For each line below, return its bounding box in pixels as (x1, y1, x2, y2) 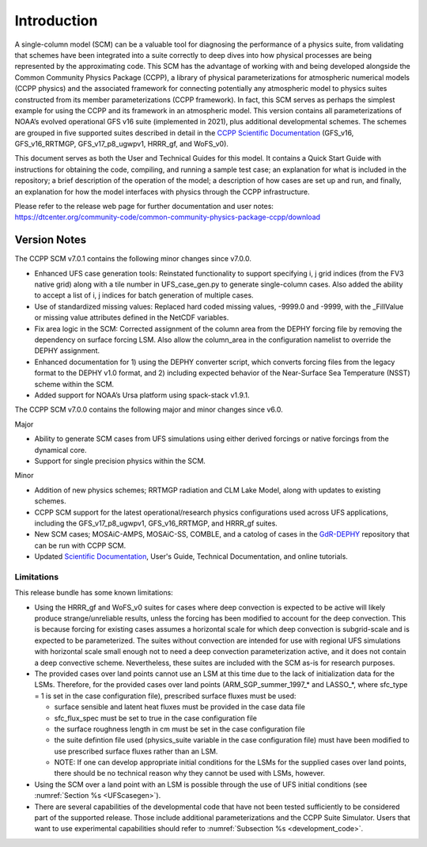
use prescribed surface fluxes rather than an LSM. (54, 746, 218, 756)
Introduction (14, 12, 98, 29)
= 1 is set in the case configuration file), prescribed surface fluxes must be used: (34, 691, 297, 701)
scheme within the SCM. (34, 379, 115, 389)
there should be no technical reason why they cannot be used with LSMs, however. (54, 769, 326, 778)
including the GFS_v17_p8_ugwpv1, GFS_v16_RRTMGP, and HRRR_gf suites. (34, 518, 278, 528)
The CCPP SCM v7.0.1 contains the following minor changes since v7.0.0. (14, 254, 252, 264)
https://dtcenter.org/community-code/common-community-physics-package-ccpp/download (14, 212, 320, 222)
